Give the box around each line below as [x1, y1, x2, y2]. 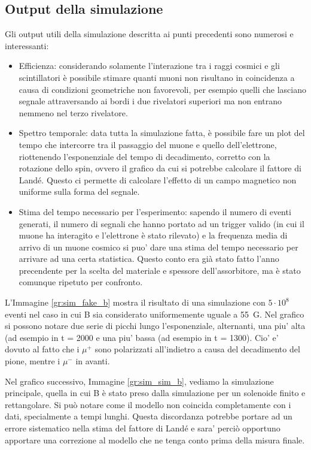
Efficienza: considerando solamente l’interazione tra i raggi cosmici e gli [19, 59, 280, 72]
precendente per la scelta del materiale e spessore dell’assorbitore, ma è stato [19, 264, 301, 276]
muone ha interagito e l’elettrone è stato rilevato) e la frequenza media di [19, 229, 288, 241]
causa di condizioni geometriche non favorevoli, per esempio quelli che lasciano [19, 83, 307, 95]
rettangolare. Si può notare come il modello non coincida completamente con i [5, 398, 291, 410]
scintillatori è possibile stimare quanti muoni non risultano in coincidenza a [19, 71, 295, 83]
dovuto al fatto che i [5, 343, 80, 355]
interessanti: [5, 39, 49, 52]
